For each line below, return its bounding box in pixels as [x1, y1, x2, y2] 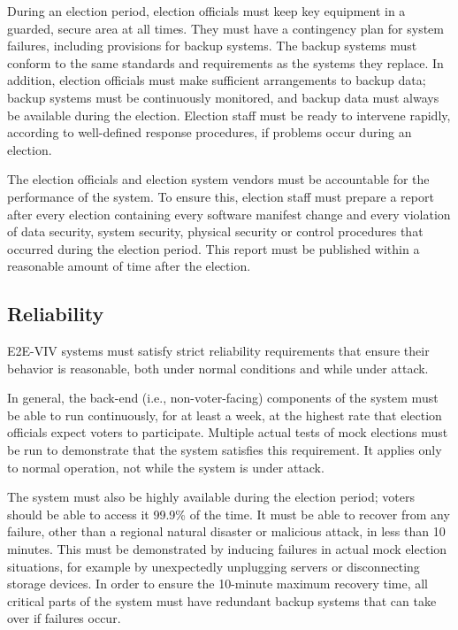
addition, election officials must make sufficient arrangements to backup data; [7, 71, 426, 89]
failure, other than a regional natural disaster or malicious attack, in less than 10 [7, 522, 446, 541]
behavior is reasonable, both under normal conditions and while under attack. [7, 358, 429, 377]
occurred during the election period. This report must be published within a [7, 239, 420, 257]
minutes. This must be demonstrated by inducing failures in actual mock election [7, 540, 447, 558]
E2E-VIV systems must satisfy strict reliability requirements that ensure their [7, 342, 430, 360]
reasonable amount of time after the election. [7, 257, 251, 275]
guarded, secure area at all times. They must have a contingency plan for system [7, 19, 444, 37]
